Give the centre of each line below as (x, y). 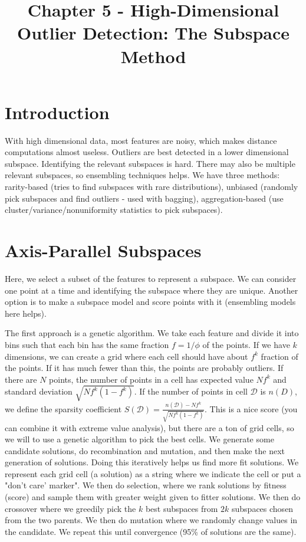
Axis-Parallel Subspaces (103, 250)
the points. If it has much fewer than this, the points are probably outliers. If (144, 368)
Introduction (57, 112)
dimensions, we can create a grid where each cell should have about (126, 356)
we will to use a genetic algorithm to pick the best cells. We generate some (139, 439)
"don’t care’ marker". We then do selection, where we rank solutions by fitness (146, 485)
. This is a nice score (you (251, 408)
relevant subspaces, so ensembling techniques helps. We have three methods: (142, 175)
